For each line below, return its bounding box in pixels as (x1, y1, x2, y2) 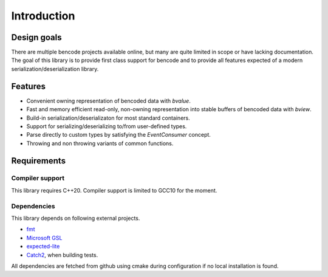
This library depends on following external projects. (11, 214, 140, 222)
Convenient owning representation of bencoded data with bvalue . (26, 97, 191, 104)
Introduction (11, 9, 75, 22)
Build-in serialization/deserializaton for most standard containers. (26, 114, 191, 121)
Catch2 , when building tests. (26, 251, 98, 258)
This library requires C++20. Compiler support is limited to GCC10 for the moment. (11, 186, 217, 194)
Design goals (11, 32, 62, 43)
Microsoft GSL (26, 234, 63, 241)
